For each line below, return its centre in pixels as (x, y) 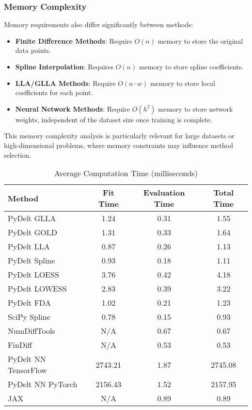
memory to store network (196, 108)
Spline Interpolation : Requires (64, 66)
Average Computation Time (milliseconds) (126, 173)
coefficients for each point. (54, 92)
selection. (18, 155)
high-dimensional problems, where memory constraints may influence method (118, 145)
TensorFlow (27, 370)
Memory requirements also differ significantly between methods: (99, 25)
